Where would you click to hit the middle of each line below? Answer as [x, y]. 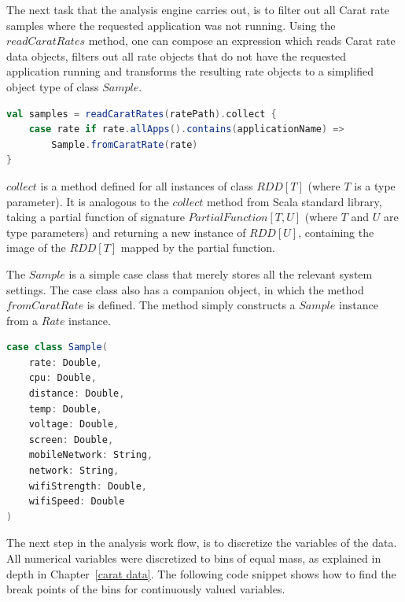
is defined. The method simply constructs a [191, 305]
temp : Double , [65, 409]
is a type [375, 185]
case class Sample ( [57, 347]
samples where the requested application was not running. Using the [171, 25]
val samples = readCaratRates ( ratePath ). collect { [142, 114]
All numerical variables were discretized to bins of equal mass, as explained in [194, 558]
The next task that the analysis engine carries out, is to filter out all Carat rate [198, 9]
